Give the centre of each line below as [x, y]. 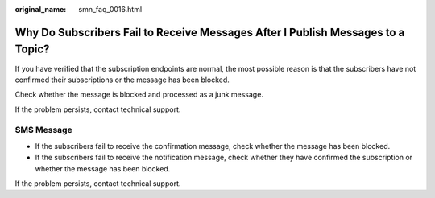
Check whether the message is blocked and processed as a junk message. [139, 95]
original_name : [41, 9]
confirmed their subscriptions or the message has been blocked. [122, 80]
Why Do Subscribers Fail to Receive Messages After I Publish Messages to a [210, 32]
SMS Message [43, 130]
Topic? [32, 49]
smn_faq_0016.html [110, 9]
